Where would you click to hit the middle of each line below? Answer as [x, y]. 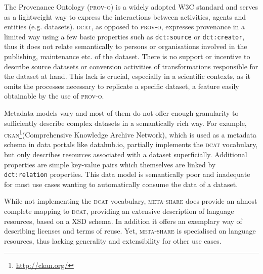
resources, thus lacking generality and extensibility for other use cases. [113, 240]
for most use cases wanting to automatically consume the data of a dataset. [121, 184]
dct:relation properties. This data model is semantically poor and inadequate [127, 174]
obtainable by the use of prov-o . [54, 96]
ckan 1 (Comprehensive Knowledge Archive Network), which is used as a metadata [130, 134]
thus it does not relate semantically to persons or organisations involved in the [126, 46]
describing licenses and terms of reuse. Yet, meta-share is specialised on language [130, 231]
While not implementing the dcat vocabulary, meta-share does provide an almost [131, 201]
